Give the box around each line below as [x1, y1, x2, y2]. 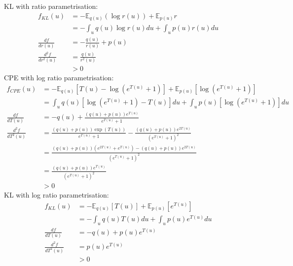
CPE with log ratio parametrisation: [4, 72, 114, 83]
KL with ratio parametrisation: [4, 1, 98, 11]
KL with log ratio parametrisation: [4, 190, 109, 200]
